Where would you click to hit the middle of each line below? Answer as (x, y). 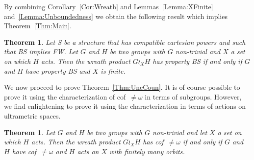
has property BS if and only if (197, 61)
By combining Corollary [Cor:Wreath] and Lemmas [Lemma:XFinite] (109, 6)
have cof (24, 151)
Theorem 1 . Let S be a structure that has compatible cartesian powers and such (125, 42)
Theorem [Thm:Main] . (38, 26)
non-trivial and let (180, 132)
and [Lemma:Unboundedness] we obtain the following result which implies (116, 16)
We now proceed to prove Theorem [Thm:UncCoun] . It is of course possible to (122, 87)
